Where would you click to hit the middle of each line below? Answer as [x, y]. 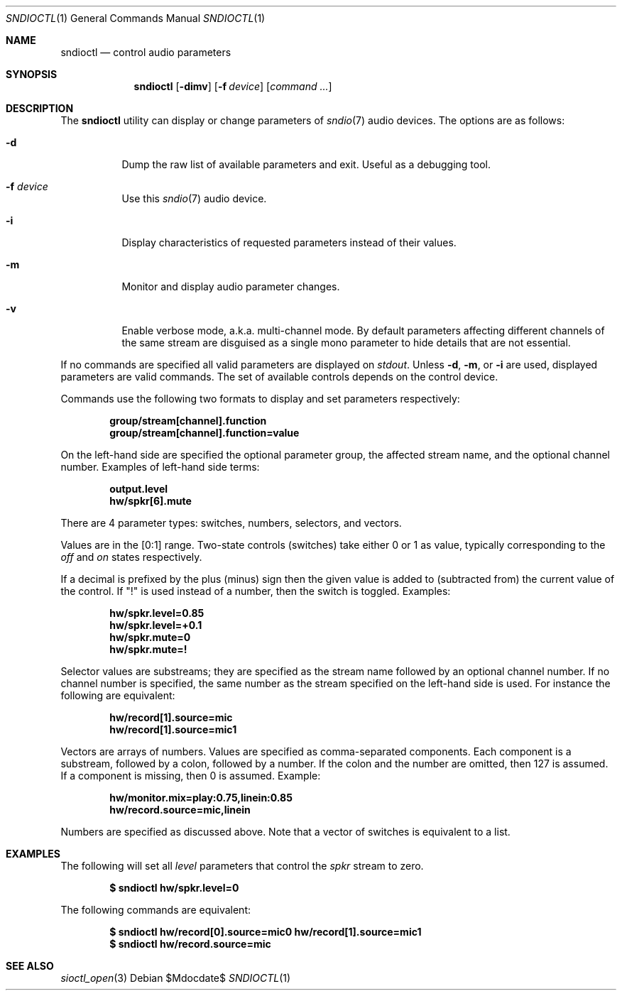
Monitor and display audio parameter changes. [231, 286]
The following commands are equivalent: [155, 910]
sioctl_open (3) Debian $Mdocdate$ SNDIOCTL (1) [176, 978]
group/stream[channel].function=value [204, 433]
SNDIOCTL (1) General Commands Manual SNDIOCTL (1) [136, 18]
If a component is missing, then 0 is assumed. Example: [191, 776]
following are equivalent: [118, 695]
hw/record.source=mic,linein [180, 810]
